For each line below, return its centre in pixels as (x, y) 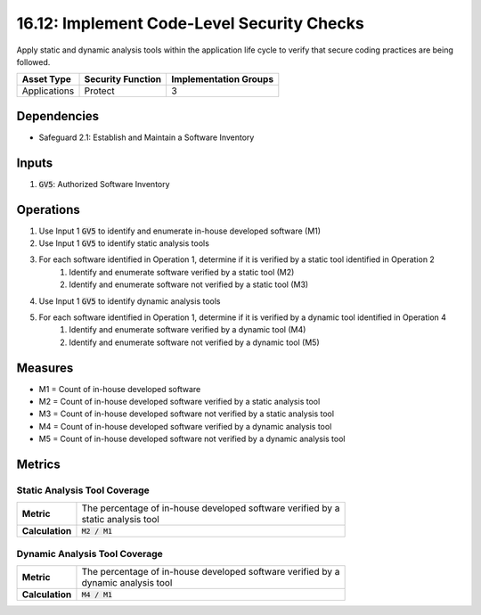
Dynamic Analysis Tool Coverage (90, 553)
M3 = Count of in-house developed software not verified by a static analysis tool (186, 414)
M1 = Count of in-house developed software (120, 389)
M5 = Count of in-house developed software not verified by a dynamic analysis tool (192, 439)
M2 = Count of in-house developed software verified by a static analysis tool (179, 402)
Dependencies (58, 116)
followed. (33, 61)
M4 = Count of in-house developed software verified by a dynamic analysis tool (185, 426)
